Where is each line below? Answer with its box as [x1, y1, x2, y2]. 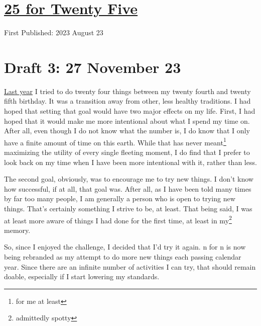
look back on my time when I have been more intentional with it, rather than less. [4, 156, 257, 167]
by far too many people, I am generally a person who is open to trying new [4, 193, 235, 204]
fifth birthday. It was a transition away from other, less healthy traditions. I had [4, 96, 251, 106]
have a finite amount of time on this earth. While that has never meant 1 [4, 135, 226, 147]
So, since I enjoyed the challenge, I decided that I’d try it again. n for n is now [4, 241, 246, 252]
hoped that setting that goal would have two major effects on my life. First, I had [4, 106, 255, 116]
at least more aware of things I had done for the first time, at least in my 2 [4, 213, 232, 225]
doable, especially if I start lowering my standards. [4, 271, 160, 282]
